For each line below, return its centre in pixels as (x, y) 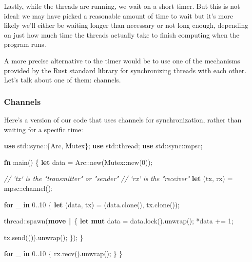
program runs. (25, 44)
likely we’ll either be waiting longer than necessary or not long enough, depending (126, 25)
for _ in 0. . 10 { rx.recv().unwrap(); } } (63, 253)
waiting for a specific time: (44, 129)
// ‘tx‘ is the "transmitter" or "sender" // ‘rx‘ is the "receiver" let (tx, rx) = (118, 178)
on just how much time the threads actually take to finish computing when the (122, 34)
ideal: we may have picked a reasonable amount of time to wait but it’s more (118, 15)
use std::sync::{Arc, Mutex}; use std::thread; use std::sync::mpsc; (103, 146)
